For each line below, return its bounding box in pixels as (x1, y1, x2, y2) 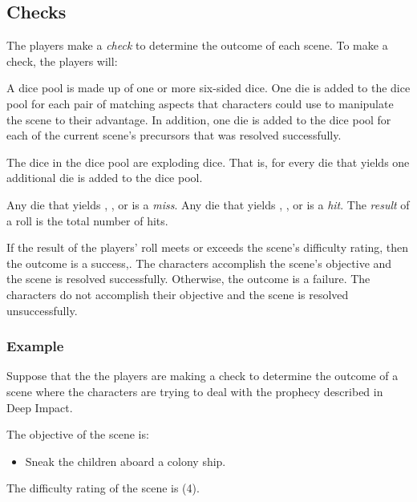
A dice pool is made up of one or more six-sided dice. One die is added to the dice (6, 79, 411, 96)
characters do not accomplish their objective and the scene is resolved (6, 285, 349, 302)
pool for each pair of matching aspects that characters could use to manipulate (6, 95, 394, 111)
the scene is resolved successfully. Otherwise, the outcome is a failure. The (6, 270, 370, 287)
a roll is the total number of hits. (6, 212, 168, 229)
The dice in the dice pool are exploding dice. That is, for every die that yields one (6, 153, 410, 170)
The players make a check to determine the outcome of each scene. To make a (6, 37, 388, 54)
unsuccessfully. (6, 302, 78, 318)
